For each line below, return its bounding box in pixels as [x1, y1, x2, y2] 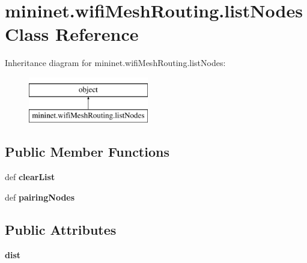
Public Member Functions [5, 142, 169, 161]
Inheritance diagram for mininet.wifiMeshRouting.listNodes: [5, 56, 226, 69]
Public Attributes [5, 220, 117, 238]
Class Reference [5, 22, 139, 46]
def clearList [5, 171, 55, 183]
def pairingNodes [5, 190, 75, 203]
